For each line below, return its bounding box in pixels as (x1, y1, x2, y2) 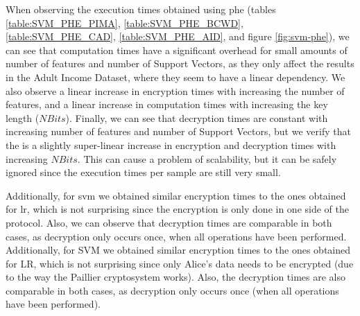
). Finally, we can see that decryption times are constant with (65, 110, 328, 125)
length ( (6, 110, 40, 125)
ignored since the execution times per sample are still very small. (6, 165, 281, 179)
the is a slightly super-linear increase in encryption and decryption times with (6, 137, 336, 152)
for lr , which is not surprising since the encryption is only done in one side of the (6, 202, 349, 216)
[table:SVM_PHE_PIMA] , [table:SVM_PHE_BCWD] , (6, 15, 243, 30)
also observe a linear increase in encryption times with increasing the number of (6, 83, 345, 98)
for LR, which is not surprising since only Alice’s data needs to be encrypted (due (6, 256, 354, 270)
